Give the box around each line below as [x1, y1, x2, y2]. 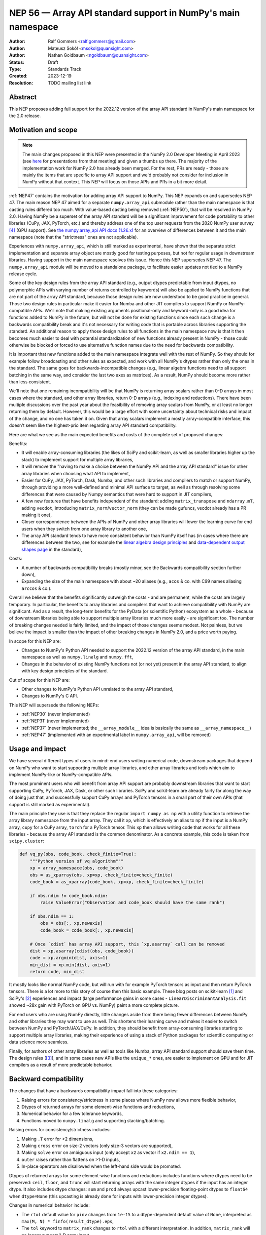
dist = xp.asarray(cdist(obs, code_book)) [30, 948, 134, 953]
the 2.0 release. [9, 113, 41, 119]
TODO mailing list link [48, 80, 92, 86]
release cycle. [9, 271, 38, 277]
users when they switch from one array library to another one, [21, 526, 147, 532]
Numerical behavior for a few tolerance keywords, [21, 1111, 123, 1116]
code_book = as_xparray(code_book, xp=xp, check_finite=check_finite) [30, 879, 204, 884]
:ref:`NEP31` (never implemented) [21, 718, 89, 724]
